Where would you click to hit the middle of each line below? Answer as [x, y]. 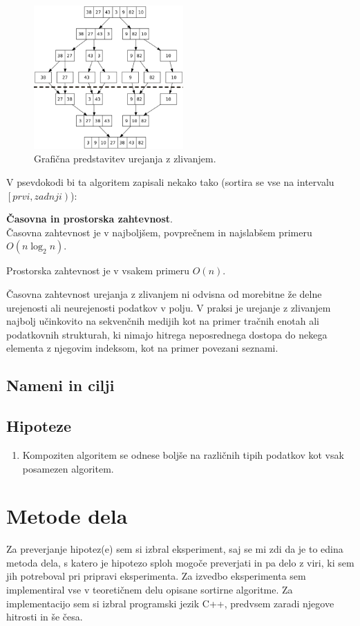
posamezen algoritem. [68, 468]
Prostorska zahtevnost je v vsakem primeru [98, 271]
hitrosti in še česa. [45, 617]
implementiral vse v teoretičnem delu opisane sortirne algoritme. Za [150, 590]
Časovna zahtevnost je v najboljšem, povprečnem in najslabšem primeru [159, 232]
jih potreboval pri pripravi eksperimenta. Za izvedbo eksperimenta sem [156, 576]
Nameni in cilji [60, 385]
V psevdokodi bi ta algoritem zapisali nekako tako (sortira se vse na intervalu [170, 182]
